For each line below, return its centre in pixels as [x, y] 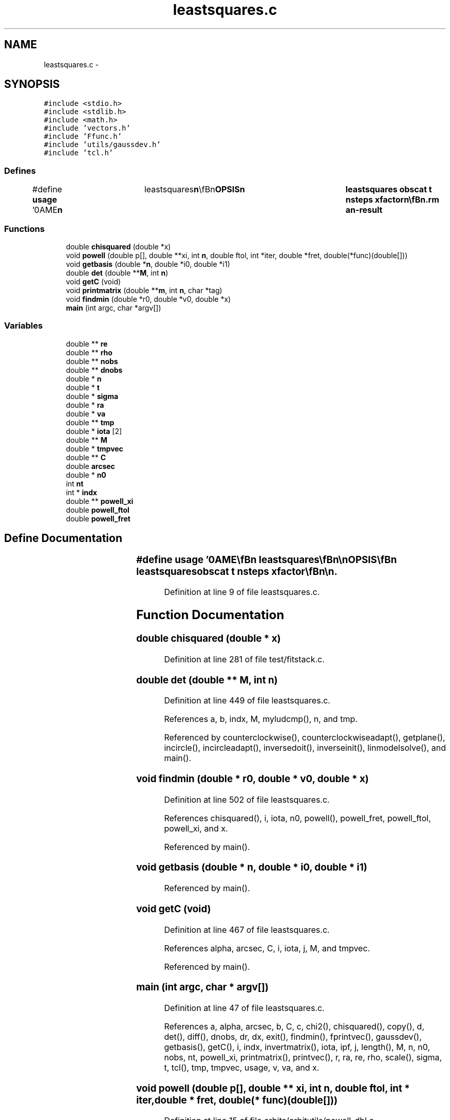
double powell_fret [98, 518]
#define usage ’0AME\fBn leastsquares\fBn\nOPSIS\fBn [267, 559]
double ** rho [89, 352]
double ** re [87, 344]
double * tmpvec [95, 448]
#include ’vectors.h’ [87, 128]
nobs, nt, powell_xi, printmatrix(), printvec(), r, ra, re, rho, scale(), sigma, [303, 1057]
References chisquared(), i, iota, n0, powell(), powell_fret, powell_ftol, [297, 818]
